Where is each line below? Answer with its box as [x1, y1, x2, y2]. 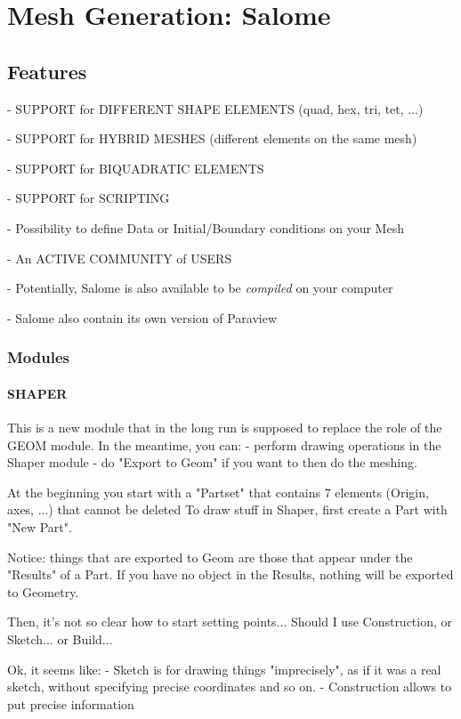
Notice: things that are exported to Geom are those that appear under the [7, 547, 413, 566]
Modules [7, 346, 69, 368]
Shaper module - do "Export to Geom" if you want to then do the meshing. [7, 453, 417, 472]
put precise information [7, 694, 134, 713]
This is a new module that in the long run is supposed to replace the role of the [7, 417, 442, 436]
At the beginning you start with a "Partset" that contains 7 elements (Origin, [7, 482, 429, 501]
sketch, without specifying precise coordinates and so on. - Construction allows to [7, 677, 452, 696]
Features [7, 57, 87, 85]
